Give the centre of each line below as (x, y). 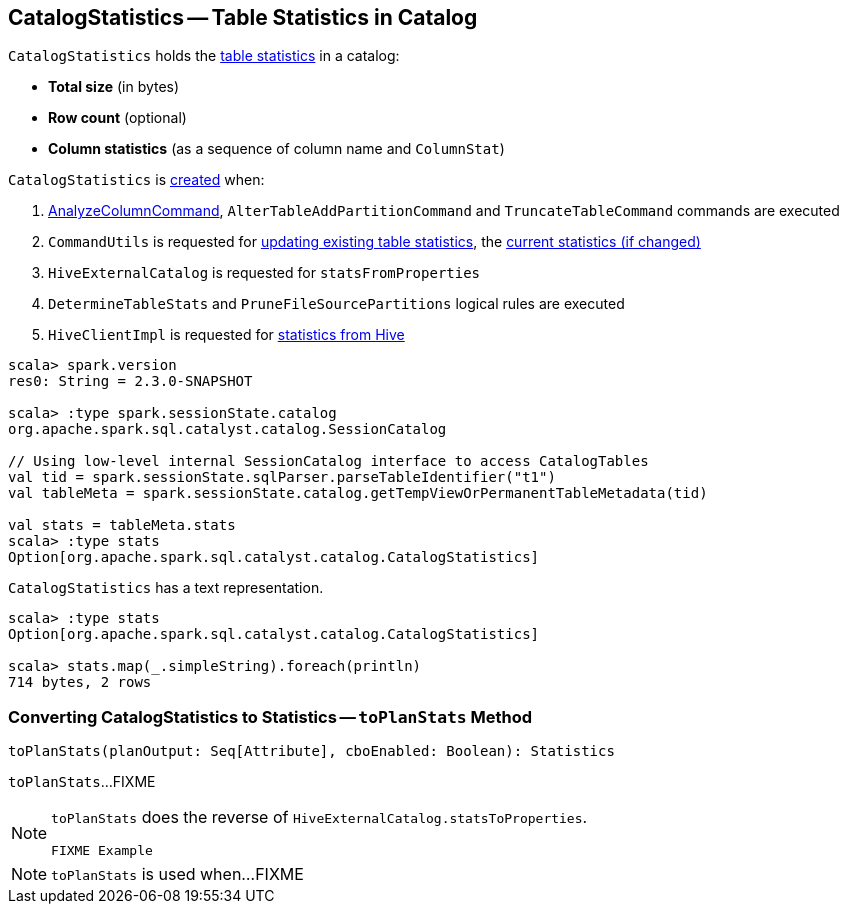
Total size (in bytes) (114, 87)
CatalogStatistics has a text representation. (166, 588)
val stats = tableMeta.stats (122, 525)
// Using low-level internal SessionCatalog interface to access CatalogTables (328, 461)
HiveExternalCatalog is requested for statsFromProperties (264, 273)
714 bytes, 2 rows (80, 682)
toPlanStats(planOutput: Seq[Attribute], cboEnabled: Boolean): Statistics (311, 751)
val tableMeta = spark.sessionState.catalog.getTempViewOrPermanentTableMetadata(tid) (358, 493)
